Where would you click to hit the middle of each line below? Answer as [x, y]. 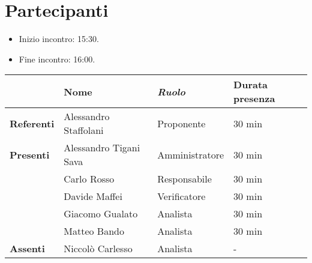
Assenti [27, 249]
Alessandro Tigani [102, 148]
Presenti [30, 154]
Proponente [181, 123]
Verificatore [181, 196]
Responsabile [184, 179]
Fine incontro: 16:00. [57, 59]
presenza [254, 98]
